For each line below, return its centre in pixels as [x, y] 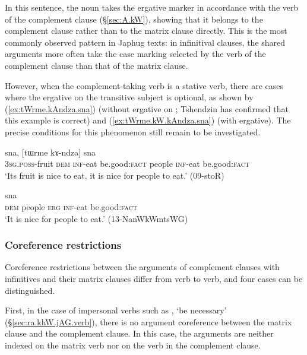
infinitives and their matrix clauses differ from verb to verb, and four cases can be [154, 278]
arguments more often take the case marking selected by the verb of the [135, 54]
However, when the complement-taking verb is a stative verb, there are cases [144, 85]
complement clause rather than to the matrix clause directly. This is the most [146, 31]
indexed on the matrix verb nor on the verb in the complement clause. [133, 345]
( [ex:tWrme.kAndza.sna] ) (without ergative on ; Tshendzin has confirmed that [147, 108]
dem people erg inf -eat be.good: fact [71, 206]
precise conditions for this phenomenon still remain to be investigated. [133, 131]
